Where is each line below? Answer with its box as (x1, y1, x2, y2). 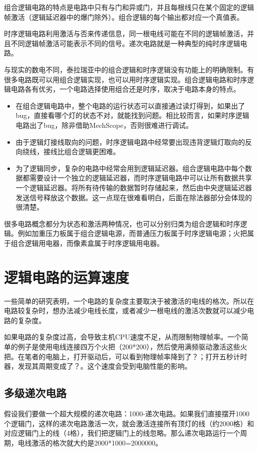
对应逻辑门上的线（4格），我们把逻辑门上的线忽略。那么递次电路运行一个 (4, 428, 240, 438)
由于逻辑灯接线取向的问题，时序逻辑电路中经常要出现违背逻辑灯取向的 (15, 136, 245, 147)
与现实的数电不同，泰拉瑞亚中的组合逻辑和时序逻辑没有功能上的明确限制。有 (4, 64, 254, 74)
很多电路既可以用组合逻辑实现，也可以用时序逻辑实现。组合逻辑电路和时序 (4, 74, 247, 84)
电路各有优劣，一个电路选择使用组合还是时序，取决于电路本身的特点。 (10, 84, 240, 94)
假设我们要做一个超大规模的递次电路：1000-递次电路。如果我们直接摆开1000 (4, 408, 250, 418)
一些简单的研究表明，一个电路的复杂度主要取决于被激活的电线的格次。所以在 (4, 295, 254, 306)
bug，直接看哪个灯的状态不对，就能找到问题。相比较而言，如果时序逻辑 (15, 110, 250, 120)
